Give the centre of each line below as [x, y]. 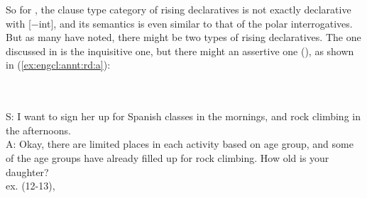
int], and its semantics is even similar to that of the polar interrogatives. [196, 23]
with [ [18, 23]
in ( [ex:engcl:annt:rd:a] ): [58, 65]
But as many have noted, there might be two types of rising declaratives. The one [183, 37]
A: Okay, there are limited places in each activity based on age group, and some [180, 144]
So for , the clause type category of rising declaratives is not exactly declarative [179, 9]
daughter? [27, 171]
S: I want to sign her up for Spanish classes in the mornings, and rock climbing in [183, 116]
